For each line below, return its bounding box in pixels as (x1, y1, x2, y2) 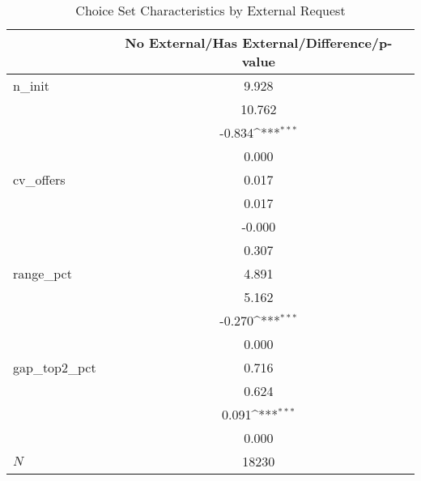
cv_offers (13, 170, 66, 189)
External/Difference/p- (242, 33, 393, 52)
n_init (13, 76, 49, 95)
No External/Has (125, 33, 238, 52)
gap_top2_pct (13, 358, 96, 377)
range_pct (13, 264, 72, 283)
